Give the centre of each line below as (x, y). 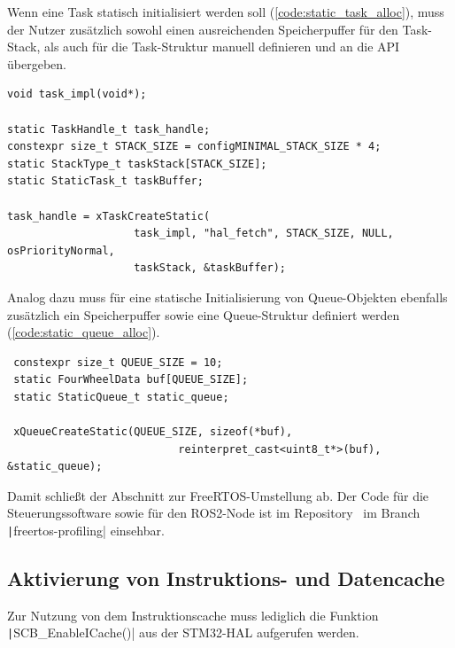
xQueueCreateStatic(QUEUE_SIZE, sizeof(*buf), (153, 432)
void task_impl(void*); (77, 94)
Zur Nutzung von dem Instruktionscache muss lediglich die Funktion (193, 615)
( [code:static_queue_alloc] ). (84, 332)
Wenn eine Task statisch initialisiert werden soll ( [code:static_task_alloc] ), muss (226, 12)
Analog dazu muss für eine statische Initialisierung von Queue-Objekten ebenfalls (227, 297)
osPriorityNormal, (61, 250)
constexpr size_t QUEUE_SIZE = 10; (118, 362)
